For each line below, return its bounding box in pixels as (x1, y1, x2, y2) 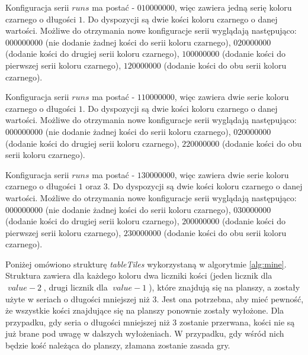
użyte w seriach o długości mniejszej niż (5, 292, 150, 305)
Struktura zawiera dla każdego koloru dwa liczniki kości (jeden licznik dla (5, 269, 272, 282)
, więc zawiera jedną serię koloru (174, 1, 292, 13)
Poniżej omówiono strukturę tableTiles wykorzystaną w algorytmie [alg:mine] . (5, 257, 287, 270)
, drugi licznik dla (43, 281, 108, 293)
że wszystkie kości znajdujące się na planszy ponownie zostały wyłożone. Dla (5, 304, 284, 317)
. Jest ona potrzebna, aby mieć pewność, (156, 292, 304, 305)
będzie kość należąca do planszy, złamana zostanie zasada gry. (5, 339, 230, 351)
